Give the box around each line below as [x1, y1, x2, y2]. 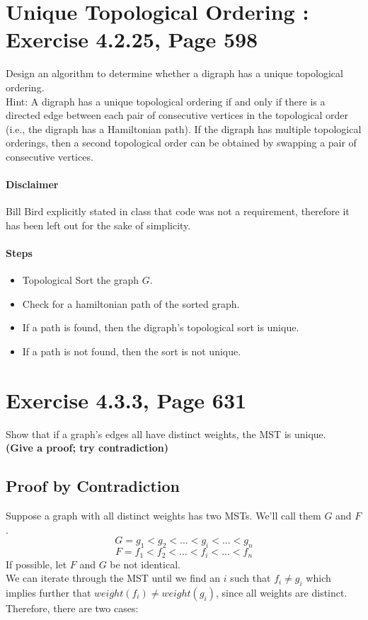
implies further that [6, 585, 91, 599]
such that [230, 570, 271, 585]
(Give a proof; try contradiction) [6, 440, 168, 455]
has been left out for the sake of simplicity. [6, 217, 191, 232]
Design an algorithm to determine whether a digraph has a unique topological [6, 66, 343, 81]
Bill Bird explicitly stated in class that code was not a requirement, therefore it [6, 204, 350, 219]
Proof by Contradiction [6, 475, 180, 497]
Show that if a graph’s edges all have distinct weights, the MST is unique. [6, 426, 326, 441]
